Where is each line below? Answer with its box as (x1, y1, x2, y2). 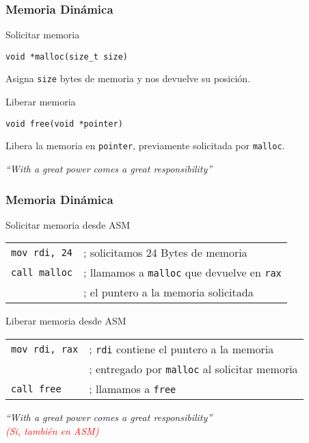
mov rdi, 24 (11, 246, 73, 258)
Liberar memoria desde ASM (5, 314, 126, 328)
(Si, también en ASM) (5, 423, 99, 438)
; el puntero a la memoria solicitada (83, 284, 254, 301)
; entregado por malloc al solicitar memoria (89, 361, 298, 377)
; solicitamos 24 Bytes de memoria (83, 244, 247, 261)
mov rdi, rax (11, 343, 79, 355)
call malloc (11, 266, 73, 278)
